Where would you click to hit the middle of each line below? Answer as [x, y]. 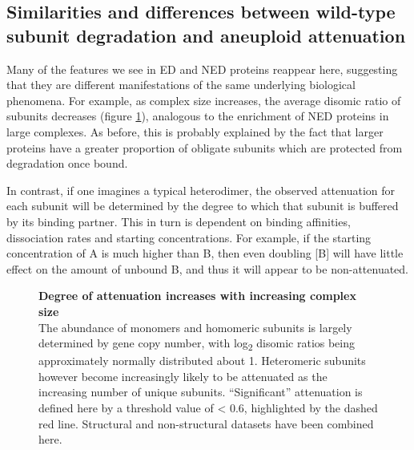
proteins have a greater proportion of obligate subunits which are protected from [205, 147]
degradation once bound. [67, 163]
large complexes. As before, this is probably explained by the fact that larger [195, 131]
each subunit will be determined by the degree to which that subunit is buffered [203, 206]
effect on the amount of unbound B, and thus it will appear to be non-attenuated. [208, 268]
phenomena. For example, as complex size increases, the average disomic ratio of [204, 100]
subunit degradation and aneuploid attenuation [206, 35]
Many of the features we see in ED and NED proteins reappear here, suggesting [202, 69]
